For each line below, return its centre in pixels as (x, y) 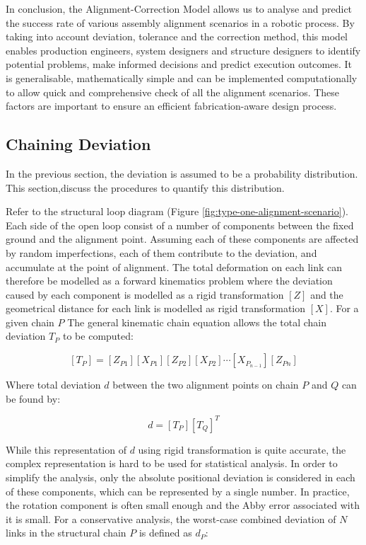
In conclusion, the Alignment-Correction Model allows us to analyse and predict (179, 8)
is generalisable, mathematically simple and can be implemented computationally (182, 78)
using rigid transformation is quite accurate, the (242, 449)
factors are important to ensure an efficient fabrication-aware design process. (171, 106)
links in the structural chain (66, 533)
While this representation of (66, 449)
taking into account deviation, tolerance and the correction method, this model (177, 36)
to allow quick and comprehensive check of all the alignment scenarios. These (173, 92)
